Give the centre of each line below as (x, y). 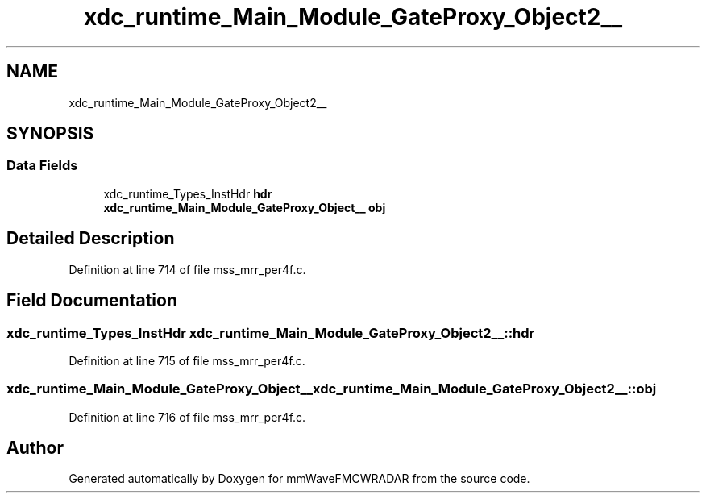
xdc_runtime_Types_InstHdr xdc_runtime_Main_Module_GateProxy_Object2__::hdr (271, 333)
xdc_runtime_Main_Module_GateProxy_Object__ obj (245, 207)
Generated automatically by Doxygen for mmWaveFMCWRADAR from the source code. (299, 479)
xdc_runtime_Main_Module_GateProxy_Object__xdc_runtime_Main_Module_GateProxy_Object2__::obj (332, 389)
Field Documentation (92, 301)
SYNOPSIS (50, 134)
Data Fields (42, 166)
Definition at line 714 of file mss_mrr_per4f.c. (187, 269)
